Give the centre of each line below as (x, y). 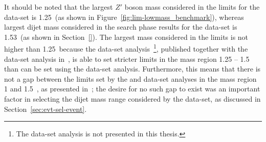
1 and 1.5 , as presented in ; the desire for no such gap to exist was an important (132, 89)
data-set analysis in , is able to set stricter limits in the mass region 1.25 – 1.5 (127, 58)
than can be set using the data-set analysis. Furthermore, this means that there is (132, 69)
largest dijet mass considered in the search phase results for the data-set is (121, 27)
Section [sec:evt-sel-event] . (46, 109)
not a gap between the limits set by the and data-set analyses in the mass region (130, 78)
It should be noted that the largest (59, 7)
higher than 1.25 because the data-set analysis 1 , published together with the (126, 48)
